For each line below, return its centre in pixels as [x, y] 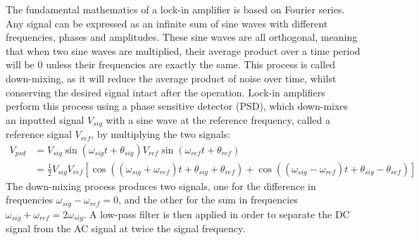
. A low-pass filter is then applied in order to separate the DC [217, 214]
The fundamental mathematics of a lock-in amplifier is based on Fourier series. [175, 9]
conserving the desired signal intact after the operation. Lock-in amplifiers [165, 92]
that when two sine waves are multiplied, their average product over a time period [183, 50]
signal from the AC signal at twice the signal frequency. [126, 228]
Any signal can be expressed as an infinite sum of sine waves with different [167, 23]
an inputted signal [45, 119]
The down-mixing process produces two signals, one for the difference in [161, 185]
